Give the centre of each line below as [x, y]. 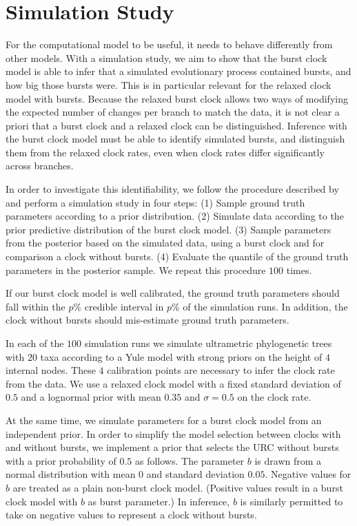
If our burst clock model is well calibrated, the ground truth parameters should [173, 293]
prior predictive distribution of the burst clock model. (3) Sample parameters [169, 229]
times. [299, 270]
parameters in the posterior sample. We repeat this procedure [136, 270]
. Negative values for [308, 474]
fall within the [35, 306]
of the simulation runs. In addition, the [265, 306]
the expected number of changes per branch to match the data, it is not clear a [173, 112]
